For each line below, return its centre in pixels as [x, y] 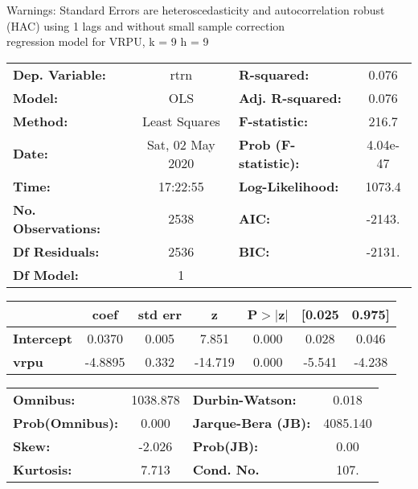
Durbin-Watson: [244, 399]
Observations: [57, 228]
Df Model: [46, 274]
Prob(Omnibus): [66, 422]
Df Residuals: [56, 251]
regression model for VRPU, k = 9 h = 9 [108, 41]
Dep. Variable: [59, 74]
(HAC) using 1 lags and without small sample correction [146, 25]
